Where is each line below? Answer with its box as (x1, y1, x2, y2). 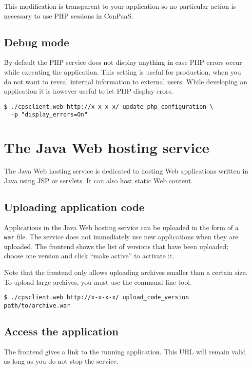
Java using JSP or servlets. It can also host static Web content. (4, 175, 193, 185)
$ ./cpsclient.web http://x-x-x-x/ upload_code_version (4, 294, 189, 301)
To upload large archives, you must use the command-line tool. (4, 276, 192, 287)
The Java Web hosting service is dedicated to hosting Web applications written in (4, 166, 249, 176)
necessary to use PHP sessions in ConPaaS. (4, 10, 134, 20)
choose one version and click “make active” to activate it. (4, 251, 174, 261)
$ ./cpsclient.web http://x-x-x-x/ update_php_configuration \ (4, 103, 213, 110)
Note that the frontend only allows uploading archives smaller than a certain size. (4, 267, 248, 277)
